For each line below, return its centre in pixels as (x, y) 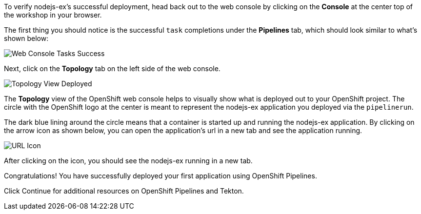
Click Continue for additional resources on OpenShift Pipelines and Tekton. (124, 191)
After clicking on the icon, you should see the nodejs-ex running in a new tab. (128, 161)
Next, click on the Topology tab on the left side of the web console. (112, 68)
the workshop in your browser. (53, 15)
